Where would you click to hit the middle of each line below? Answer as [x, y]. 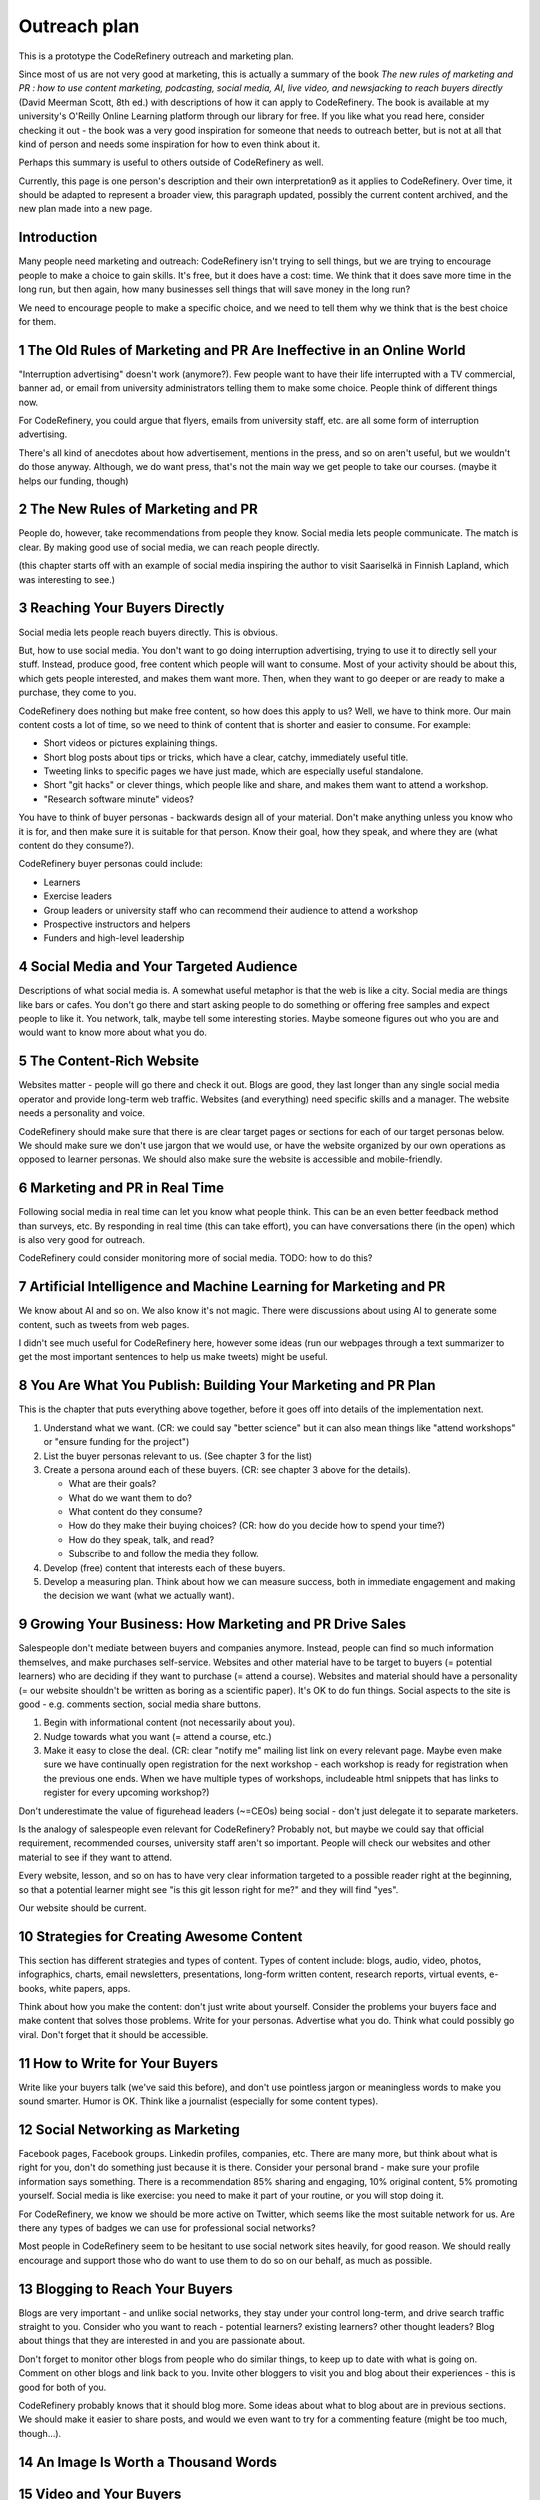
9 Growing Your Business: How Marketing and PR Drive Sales [212, 1624]
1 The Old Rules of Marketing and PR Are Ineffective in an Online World [242, 350]
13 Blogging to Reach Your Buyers [126, 2288]
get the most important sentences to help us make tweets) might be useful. [173, 1357]
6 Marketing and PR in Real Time [121, 1188]
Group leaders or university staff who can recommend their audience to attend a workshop [231, 910]
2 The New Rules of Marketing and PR [138, 509]
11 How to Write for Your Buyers [118, 2063]
